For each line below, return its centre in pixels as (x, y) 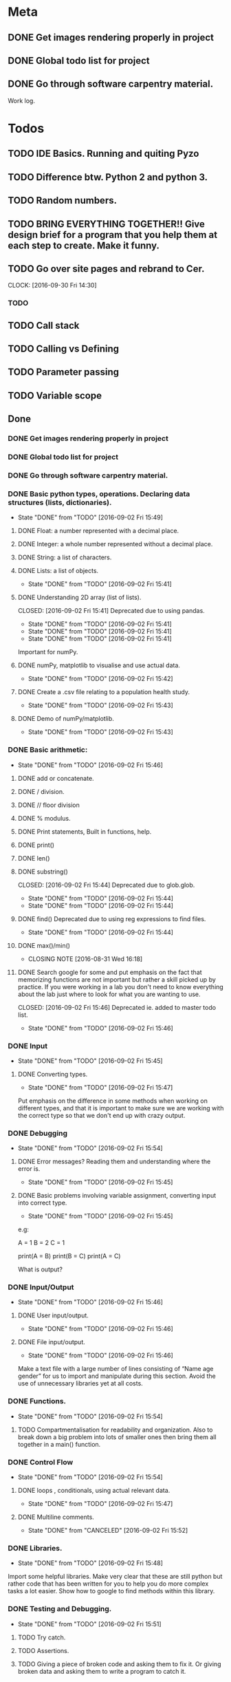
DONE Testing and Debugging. (60, 1609)
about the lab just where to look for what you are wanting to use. (109, 994)
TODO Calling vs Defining (64, 349)
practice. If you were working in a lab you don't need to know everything (121, 986)
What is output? (40, 1269)
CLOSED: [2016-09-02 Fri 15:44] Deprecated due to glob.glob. (106, 885)
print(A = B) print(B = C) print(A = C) (69, 1256)
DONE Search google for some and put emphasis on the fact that (110, 972)
